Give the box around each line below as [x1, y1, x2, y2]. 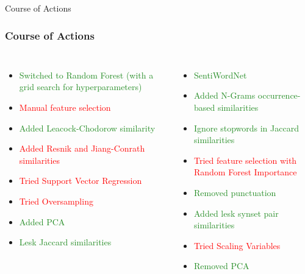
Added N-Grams [194, 89, 256, 102]
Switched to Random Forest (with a [19, 68, 154, 81]
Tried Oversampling [19, 194, 93, 207]
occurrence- [257, 89, 301, 102]
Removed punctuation [194, 186, 276, 198]
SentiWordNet [194, 68, 247, 81]
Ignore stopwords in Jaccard [194, 121, 299, 134]
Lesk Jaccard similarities [19, 236, 112, 248]
